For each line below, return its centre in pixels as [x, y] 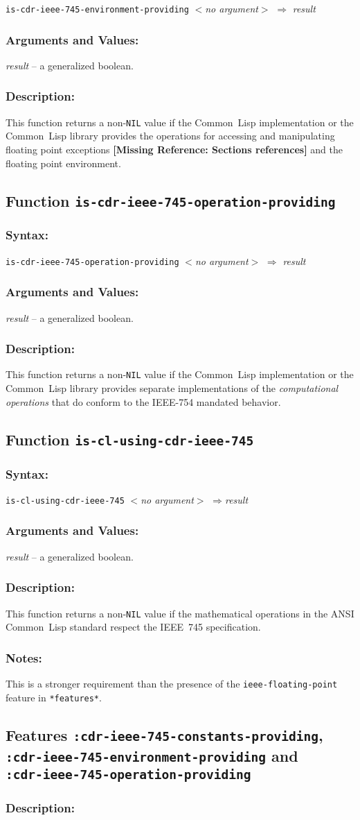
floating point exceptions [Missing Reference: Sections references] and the [174, 149]
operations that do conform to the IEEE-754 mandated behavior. [143, 401]
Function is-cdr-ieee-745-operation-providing [171, 200]
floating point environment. [63, 163]
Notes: [24, 657]
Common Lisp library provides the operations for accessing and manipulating [170, 136]
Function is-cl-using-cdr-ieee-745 [130, 439]
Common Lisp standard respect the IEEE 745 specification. [133, 627]
